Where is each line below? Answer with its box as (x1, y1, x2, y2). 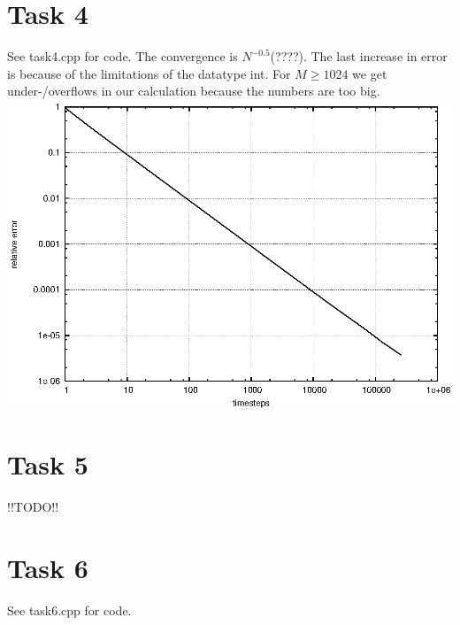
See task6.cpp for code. (7, 601, 132, 620)
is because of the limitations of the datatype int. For (7, 64, 291, 82)
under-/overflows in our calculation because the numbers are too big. (7, 81, 380, 100)
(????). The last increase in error (270, 47, 448, 66)
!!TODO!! (7, 498, 59, 516)
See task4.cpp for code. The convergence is (7, 47, 238, 66)
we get (352, 64, 387, 82)
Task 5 (7, 446, 88, 482)
